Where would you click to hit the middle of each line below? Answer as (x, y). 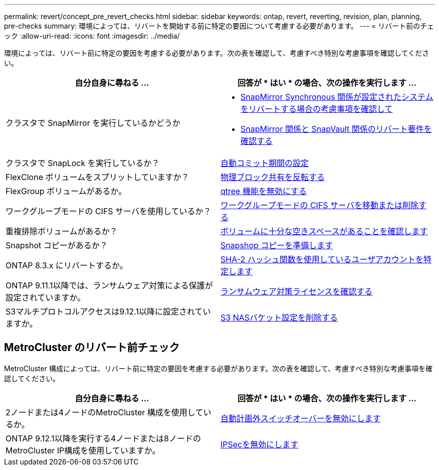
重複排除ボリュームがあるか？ (62, 231)
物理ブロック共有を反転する (273, 177)
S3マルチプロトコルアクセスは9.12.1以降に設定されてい (108, 311)
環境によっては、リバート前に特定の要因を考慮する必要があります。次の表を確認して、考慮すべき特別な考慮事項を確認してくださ (217, 53)
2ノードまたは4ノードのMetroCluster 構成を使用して (104, 412)
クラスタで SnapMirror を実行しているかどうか (93, 123)
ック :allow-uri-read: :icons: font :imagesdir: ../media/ (92, 36)
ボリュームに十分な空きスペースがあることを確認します (324, 231)
